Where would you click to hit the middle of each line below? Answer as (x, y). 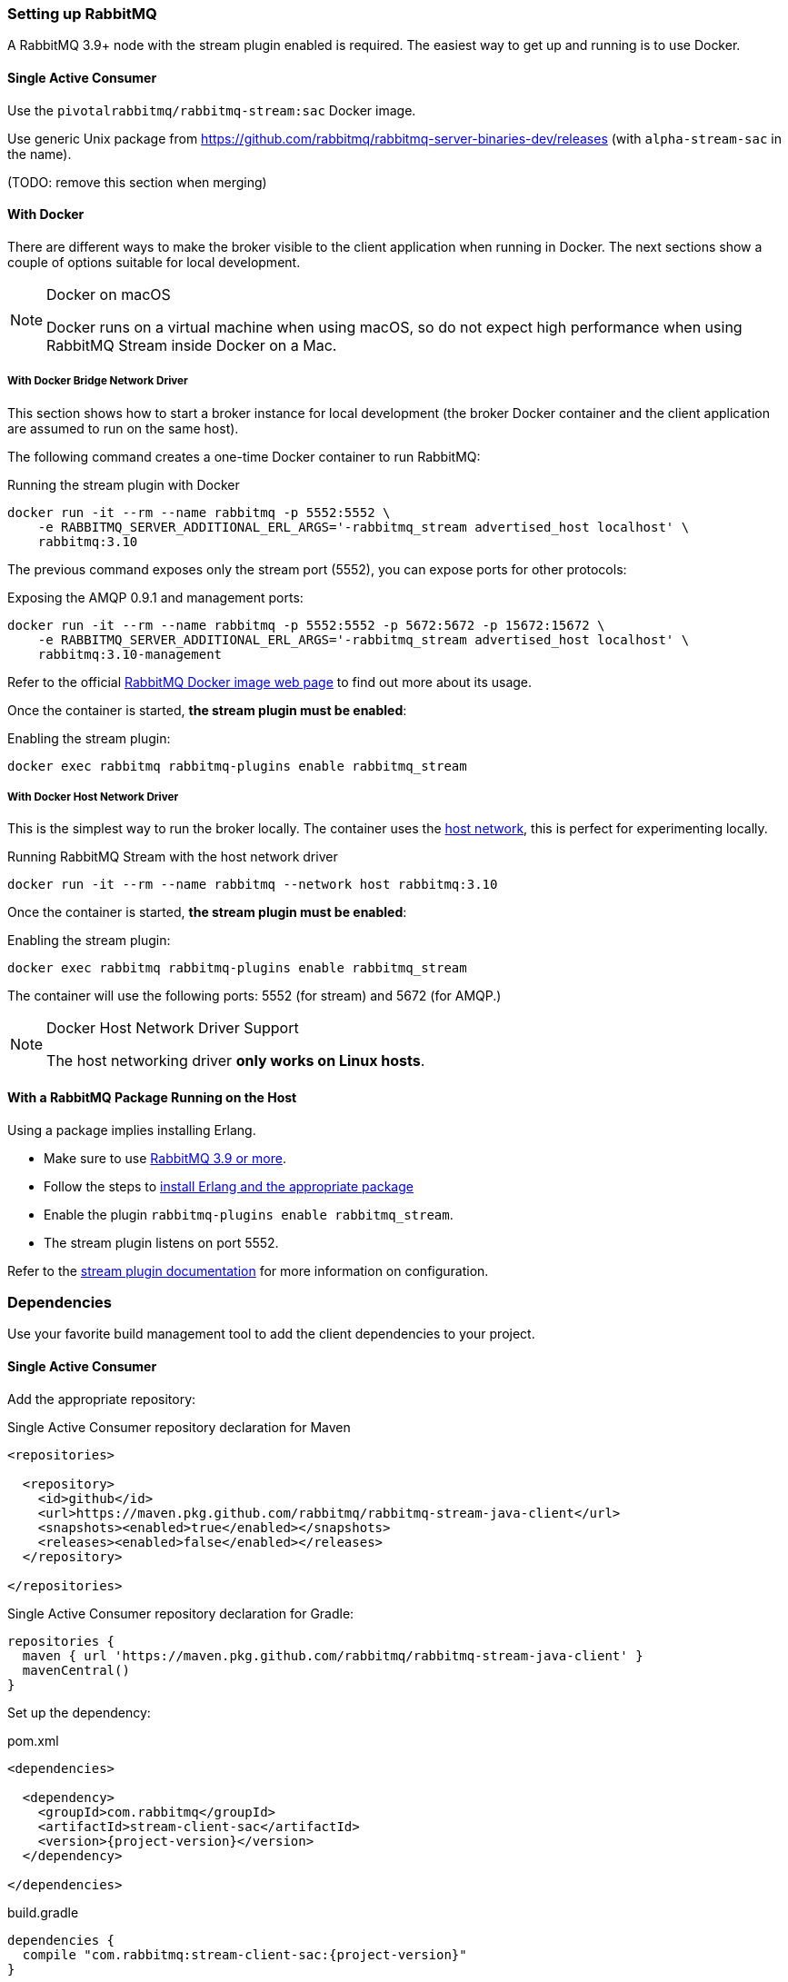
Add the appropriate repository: (102, 1399)
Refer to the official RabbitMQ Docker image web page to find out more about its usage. (270, 682)
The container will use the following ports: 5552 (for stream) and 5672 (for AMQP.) (254, 996)
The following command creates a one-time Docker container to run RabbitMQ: (244, 456)
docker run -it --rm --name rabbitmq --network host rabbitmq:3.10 (253, 885)
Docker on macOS (109, 294)
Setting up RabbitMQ (82, 14)
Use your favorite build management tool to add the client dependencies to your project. (271, 1334)
